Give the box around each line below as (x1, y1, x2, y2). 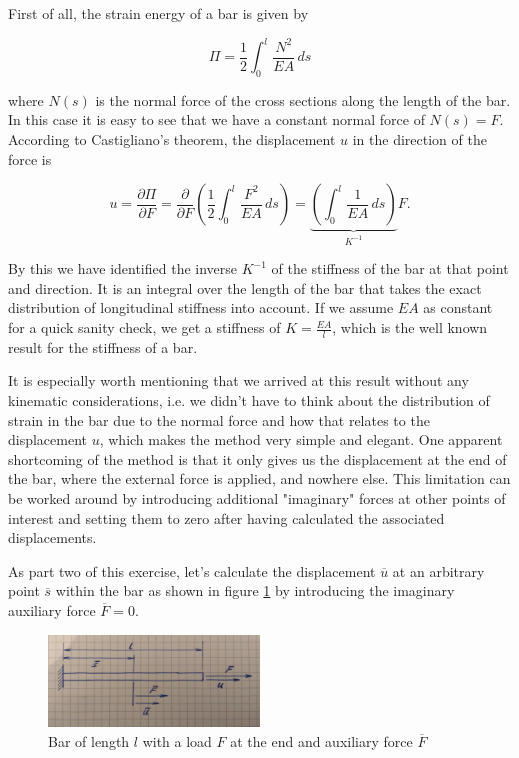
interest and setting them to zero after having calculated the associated (8, 507, 445, 528)
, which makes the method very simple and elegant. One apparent (99, 429, 503, 450)
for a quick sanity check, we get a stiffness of (8, 317, 281, 338)
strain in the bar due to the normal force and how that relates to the (8, 409, 430, 430)
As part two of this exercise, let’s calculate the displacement (8, 560, 376, 581)
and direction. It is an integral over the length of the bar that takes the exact (8, 277, 482, 298)
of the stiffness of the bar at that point (271, 258, 509, 279)
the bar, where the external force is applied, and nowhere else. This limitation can (8, 468, 511, 489)
